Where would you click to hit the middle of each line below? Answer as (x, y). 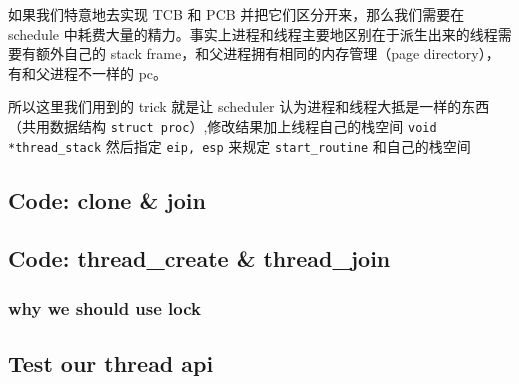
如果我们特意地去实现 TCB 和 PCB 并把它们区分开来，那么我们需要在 (236, 14)
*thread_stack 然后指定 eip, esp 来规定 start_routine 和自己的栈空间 (239, 145)
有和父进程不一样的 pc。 (88, 72)
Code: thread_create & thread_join (199, 258)
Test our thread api (111, 363)
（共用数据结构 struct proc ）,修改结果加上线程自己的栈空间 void (222, 125)
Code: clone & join (107, 199)
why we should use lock (105, 307)
